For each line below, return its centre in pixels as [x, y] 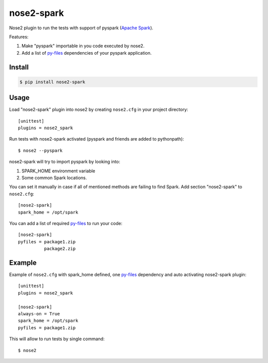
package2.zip [60, 249]
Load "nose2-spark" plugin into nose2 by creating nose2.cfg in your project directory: [99, 110]
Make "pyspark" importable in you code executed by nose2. [83, 46]
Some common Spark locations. [54, 178]
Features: [19, 37]
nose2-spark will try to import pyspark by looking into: [65, 162]
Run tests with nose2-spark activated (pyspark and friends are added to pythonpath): [97, 139]
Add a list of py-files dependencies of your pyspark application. [87, 53]
